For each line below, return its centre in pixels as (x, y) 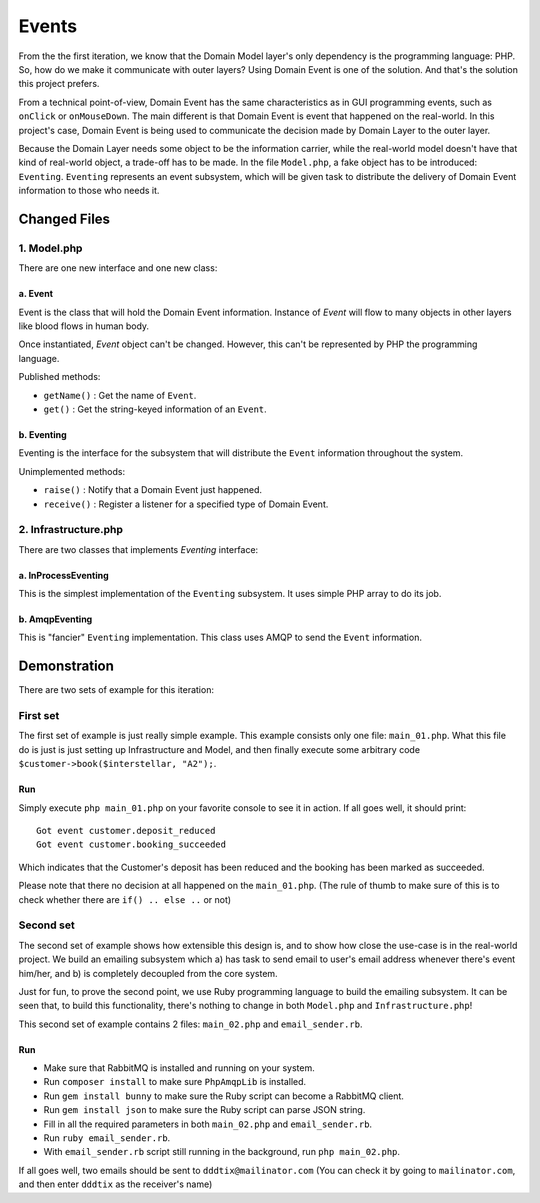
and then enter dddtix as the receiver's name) (115, 1184)
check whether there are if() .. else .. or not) (125, 899)
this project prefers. (59, 84)
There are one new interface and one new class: (118, 268)
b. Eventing (42, 434)
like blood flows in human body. (84, 326)
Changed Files (64, 218)
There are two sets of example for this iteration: (116, 690)
